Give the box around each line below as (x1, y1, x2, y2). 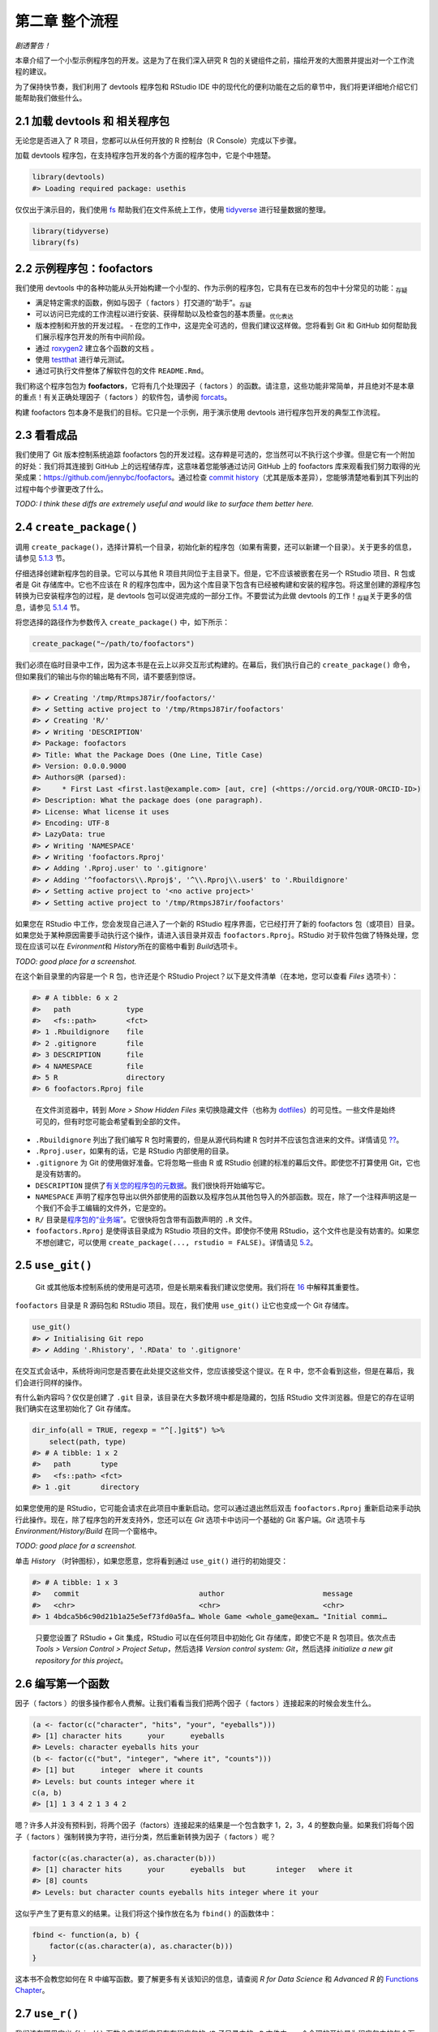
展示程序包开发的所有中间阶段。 (41, 332, 149, 341)
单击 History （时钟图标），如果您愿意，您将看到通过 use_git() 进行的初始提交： (15, 1556, 289, 1565)
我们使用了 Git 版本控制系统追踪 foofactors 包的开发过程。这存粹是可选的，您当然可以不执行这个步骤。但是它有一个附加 (15, 449, 415, 459)
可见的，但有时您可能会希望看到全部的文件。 (35, 1116, 185, 1126)
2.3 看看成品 (15, 428, 78, 442)
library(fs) (32, 238, 80, 247)
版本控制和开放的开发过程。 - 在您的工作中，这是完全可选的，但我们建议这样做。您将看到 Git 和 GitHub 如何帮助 (35, 320, 410, 330)
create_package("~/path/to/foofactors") (32, 639, 195, 649)
